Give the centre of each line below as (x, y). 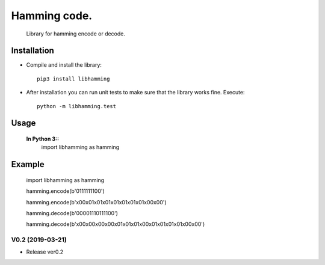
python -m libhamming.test (77, 106)
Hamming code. (52, 16)
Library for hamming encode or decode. (76, 34)
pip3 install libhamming (73, 79)
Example (28, 164)
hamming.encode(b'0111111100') (65, 191)
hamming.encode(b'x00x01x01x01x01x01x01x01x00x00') (96, 202)
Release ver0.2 (45, 252)
